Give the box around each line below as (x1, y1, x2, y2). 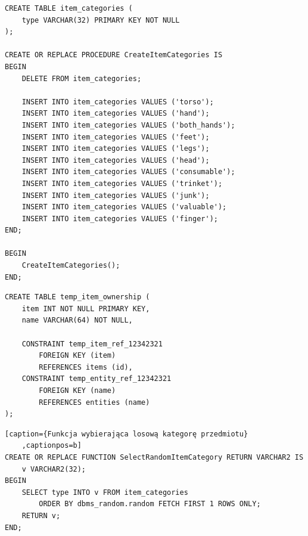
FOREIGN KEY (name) (39, 386, 116, 395)
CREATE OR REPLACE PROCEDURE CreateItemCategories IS (5, 51, 223, 60)
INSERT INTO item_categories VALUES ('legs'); (21, 144, 210, 153)
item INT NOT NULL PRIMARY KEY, (21, 304, 150, 313)
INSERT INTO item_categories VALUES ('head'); (21, 156, 210, 165)
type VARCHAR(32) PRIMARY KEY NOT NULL (21, 16, 180, 24)
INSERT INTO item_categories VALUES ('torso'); (21, 97, 214, 106)
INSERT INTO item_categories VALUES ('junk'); (21, 191, 210, 200)
